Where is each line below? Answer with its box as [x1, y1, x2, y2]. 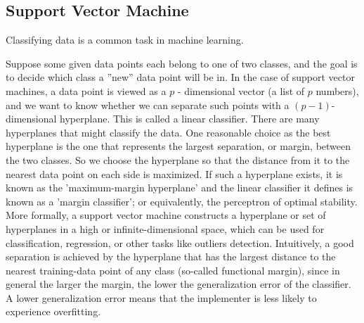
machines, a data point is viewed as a [6, 83, 167, 98]
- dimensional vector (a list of [177, 83, 305, 98]
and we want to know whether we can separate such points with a [6, 97, 290, 112]
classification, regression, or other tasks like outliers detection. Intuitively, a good [6, 235, 354, 250]
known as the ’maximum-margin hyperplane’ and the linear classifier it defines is [6, 180, 353, 195]
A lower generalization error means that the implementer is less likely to [6, 290, 317, 305]
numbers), [316, 83, 359, 98]
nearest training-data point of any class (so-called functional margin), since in [6, 262, 340, 277]
